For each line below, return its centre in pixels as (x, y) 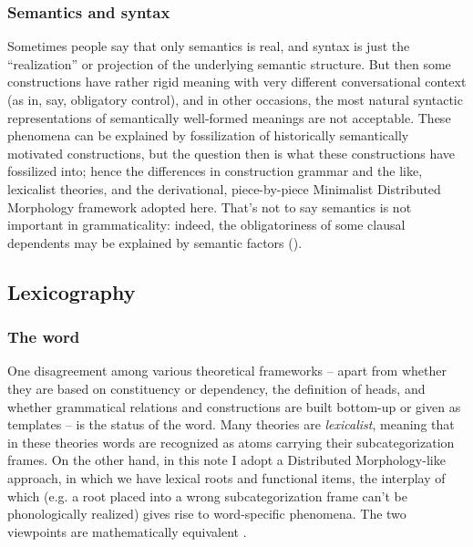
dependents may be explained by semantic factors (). (155, 242)
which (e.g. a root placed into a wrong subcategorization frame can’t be (207, 495)
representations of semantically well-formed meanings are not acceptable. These (229, 117)
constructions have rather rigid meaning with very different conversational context (237, 82)
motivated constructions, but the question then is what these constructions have (231, 153)
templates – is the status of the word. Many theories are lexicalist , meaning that (231, 424)
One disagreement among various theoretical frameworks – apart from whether (227, 371)
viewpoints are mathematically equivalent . (127, 531)
